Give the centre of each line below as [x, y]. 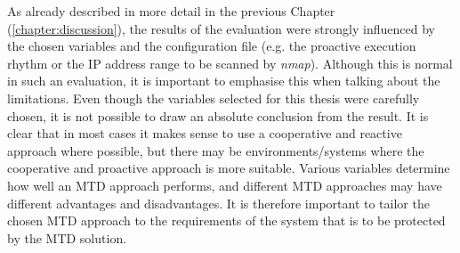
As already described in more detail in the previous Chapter [171, 11]
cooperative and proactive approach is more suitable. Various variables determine [229, 168]
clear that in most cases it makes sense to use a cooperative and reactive [205, 133]
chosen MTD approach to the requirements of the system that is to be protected [226, 220]
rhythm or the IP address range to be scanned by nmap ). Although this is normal [230, 63]
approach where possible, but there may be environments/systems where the [216, 150]
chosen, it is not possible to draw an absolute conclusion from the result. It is [218, 115]
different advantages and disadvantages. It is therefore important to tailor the [218, 203]
